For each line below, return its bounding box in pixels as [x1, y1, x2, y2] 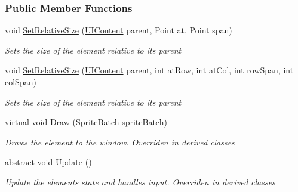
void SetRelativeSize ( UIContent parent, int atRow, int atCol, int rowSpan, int [5, 64, 294, 76]
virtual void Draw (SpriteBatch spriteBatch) [5, 116, 167, 128]
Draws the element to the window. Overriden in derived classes [5, 135, 235, 148]
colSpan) [5, 76, 36, 88]
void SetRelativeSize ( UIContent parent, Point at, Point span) [5, 24, 232, 36]
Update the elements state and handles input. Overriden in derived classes [5, 175, 275, 188]
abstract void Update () [5, 156, 92, 168]
